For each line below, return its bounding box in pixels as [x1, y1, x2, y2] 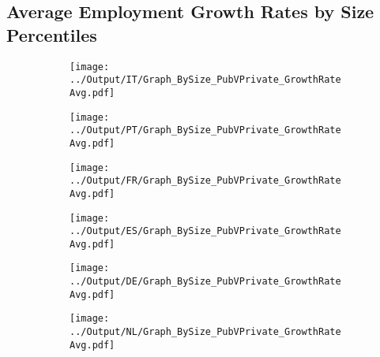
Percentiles [6, 22, 97, 46]
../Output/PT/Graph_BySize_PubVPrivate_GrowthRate [70, 125, 341, 136]
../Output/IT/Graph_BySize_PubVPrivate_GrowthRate [70, 74, 341, 86]
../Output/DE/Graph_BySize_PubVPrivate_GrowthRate [70, 276, 341, 288]
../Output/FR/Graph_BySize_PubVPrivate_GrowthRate [70, 175, 341, 187]
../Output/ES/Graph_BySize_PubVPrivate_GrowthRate [70, 225, 341, 237]
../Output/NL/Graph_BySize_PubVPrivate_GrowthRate [70, 326, 341, 338]
